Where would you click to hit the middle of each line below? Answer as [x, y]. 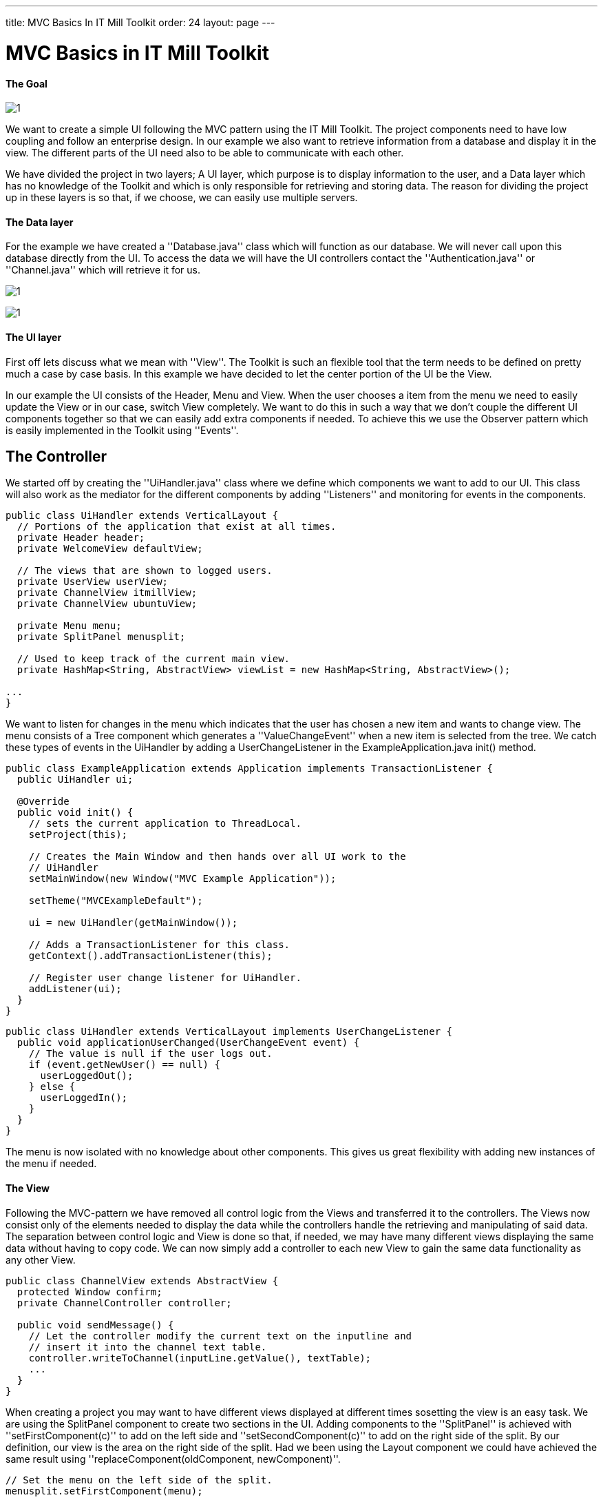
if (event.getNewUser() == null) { [124, 1065]
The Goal [27, 83]
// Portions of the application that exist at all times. [177, 527]
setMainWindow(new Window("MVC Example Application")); [182, 879]
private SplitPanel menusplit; [101, 637]
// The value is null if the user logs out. [150, 1054]
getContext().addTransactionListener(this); [150, 956]
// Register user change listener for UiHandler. [165, 978]
